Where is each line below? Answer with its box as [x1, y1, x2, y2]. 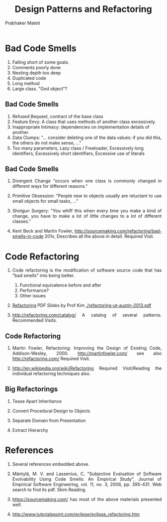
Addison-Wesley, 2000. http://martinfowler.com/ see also [12, 350, 162, 357]
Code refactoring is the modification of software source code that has [12, 267, 162, 273]
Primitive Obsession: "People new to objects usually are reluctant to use [12, 193, 162, 199]
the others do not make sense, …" [12, 139, 82, 145]
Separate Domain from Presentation [12, 417, 86, 423]
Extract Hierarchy [12, 427, 49, 433]
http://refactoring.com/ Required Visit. [12, 356, 90, 362]
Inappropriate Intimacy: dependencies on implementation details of [12, 124, 150, 130]
